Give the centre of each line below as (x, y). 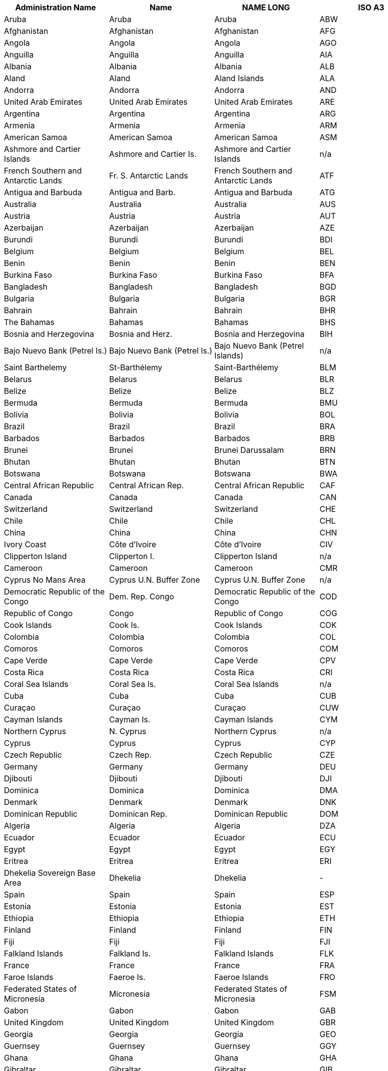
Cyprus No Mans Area (45, 580)
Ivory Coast (25, 544)
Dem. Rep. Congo (142, 596)
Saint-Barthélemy (246, 367)
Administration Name (55, 7)
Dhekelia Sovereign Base (50, 873)
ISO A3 (371, 7)
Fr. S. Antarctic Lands (149, 176)
